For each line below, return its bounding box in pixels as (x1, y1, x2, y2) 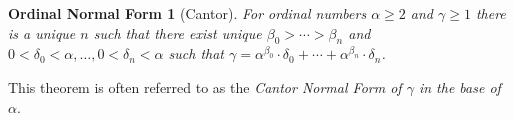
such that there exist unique (93, 22, 262, 43)
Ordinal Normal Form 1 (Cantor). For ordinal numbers (8, 3, 367, 23)
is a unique (8, 22, 76, 43)
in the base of (418, 76, 501, 97)
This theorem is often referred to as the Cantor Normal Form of (8, 76, 402, 97)
